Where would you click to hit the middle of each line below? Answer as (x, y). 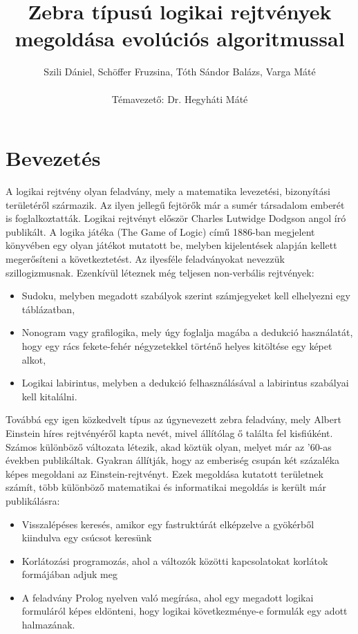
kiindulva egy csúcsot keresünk (87, 538)
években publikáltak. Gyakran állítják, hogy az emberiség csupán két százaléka (173, 460)
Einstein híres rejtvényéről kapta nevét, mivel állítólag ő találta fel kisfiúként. (169, 432)
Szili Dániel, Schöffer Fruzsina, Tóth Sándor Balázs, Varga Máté (180, 72)
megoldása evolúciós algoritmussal (180, 38)
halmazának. (48, 625)
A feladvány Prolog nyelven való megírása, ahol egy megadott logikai (168, 597)
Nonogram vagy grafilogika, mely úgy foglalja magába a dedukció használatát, (187, 332)
